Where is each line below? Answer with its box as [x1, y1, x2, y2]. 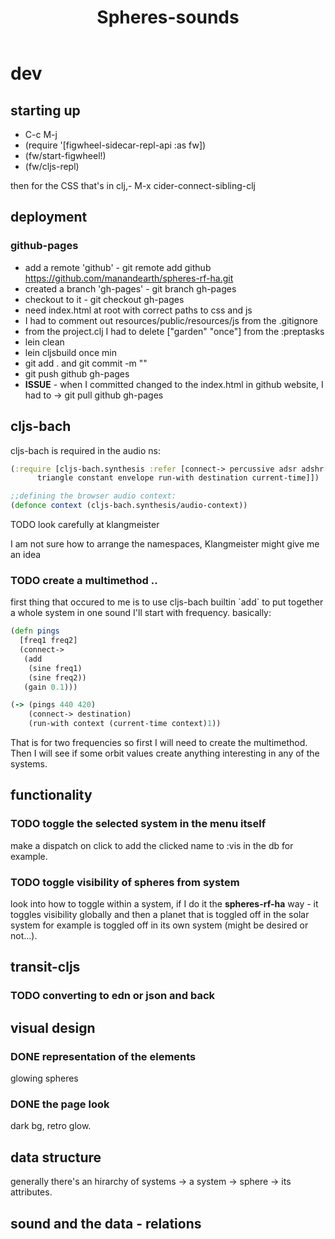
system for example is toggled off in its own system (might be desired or [10, 919, 309, 931]
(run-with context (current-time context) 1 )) [28, 719, 222, 729]
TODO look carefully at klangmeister [10, 519, 160, 530]
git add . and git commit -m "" [24, 357, 148, 369]
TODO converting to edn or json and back [10, 989, 216, 1003]
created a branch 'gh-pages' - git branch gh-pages [24, 282, 237, 295]
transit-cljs [10, 959, 81, 976]
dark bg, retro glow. [10, 1120, 92, 1132]
